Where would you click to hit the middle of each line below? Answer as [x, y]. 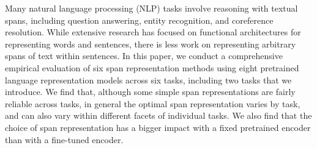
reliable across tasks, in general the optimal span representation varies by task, [153, 103]
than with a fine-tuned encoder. [64, 139]
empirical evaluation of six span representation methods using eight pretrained [152, 67]
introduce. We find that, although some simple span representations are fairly [150, 92]
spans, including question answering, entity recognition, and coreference [139, 20]
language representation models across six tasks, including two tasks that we [148, 79]
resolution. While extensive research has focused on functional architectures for [153, 32]
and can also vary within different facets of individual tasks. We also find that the [158, 115]
